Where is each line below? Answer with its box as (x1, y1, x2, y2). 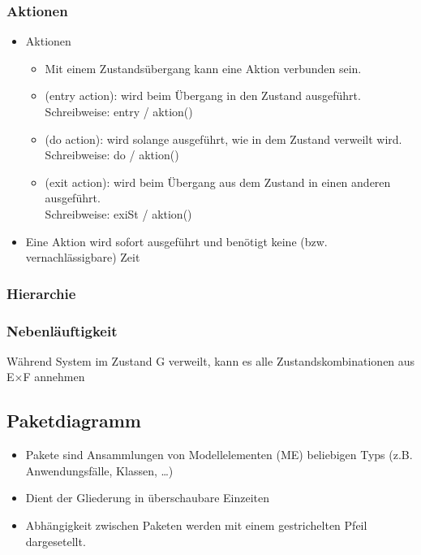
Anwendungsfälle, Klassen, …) (25, 462, 174, 479)
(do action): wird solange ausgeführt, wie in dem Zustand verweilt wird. (45, 130, 402, 147)
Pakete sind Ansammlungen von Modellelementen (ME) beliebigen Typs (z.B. (25, 446, 413, 463)
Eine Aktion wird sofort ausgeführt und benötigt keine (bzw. (25, 232, 328, 249)
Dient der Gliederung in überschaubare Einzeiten (25, 489, 269, 506)
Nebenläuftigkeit (6, 320, 118, 340)
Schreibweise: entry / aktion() (45, 103, 193, 119)
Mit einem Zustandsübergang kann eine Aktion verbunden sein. (45, 59, 362, 76)
